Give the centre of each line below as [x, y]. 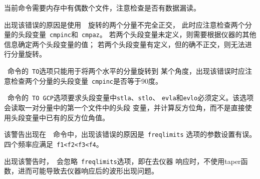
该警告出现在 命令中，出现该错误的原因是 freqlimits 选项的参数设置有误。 [130, 134]
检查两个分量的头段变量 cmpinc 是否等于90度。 [86, 80]
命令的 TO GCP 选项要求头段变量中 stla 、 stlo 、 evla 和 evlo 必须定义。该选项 [131, 98]
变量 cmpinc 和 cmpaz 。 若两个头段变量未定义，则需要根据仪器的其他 [144, 34]
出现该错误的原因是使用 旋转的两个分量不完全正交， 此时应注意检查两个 [124, 24]
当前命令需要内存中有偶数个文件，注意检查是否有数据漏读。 [102, 8]
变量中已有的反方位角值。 [67, 117]
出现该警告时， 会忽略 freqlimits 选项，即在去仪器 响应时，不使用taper [122, 161]
